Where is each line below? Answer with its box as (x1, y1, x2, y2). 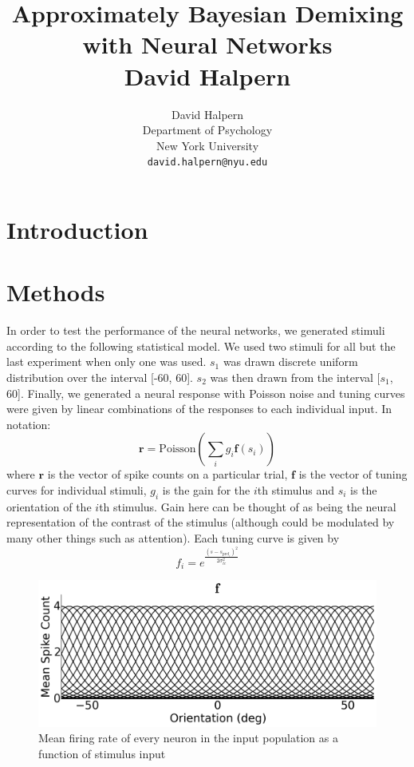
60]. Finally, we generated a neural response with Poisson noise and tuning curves (6, 384, 405, 401)
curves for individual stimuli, (6, 482, 147, 498)
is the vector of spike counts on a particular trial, (47, 466, 288, 483)
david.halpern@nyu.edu (147, 157, 268, 169)
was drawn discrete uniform (223, 353, 358, 370)
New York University (156, 137, 259, 153)
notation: (6, 415, 51, 432)
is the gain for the (162, 482, 250, 498)
